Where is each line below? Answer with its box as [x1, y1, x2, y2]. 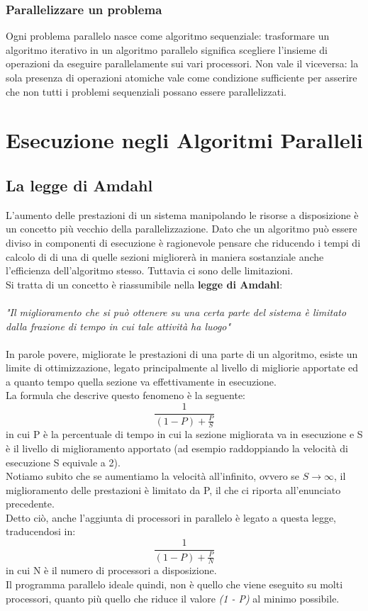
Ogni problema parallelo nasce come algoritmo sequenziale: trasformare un [6, 28, 330, 43]
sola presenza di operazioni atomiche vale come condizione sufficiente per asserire [6, 70, 357, 84]
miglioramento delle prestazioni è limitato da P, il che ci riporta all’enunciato [6, 482, 341, 497]
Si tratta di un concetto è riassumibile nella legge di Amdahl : [6, 276, 283, 291]
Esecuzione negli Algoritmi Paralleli [6, 125, 363, 155]
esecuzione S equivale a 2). [6, 454, 121, 469]
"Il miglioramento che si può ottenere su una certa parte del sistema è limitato [6, 304, 347, 319]
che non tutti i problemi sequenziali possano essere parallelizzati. [6, 84, 286, 99]
